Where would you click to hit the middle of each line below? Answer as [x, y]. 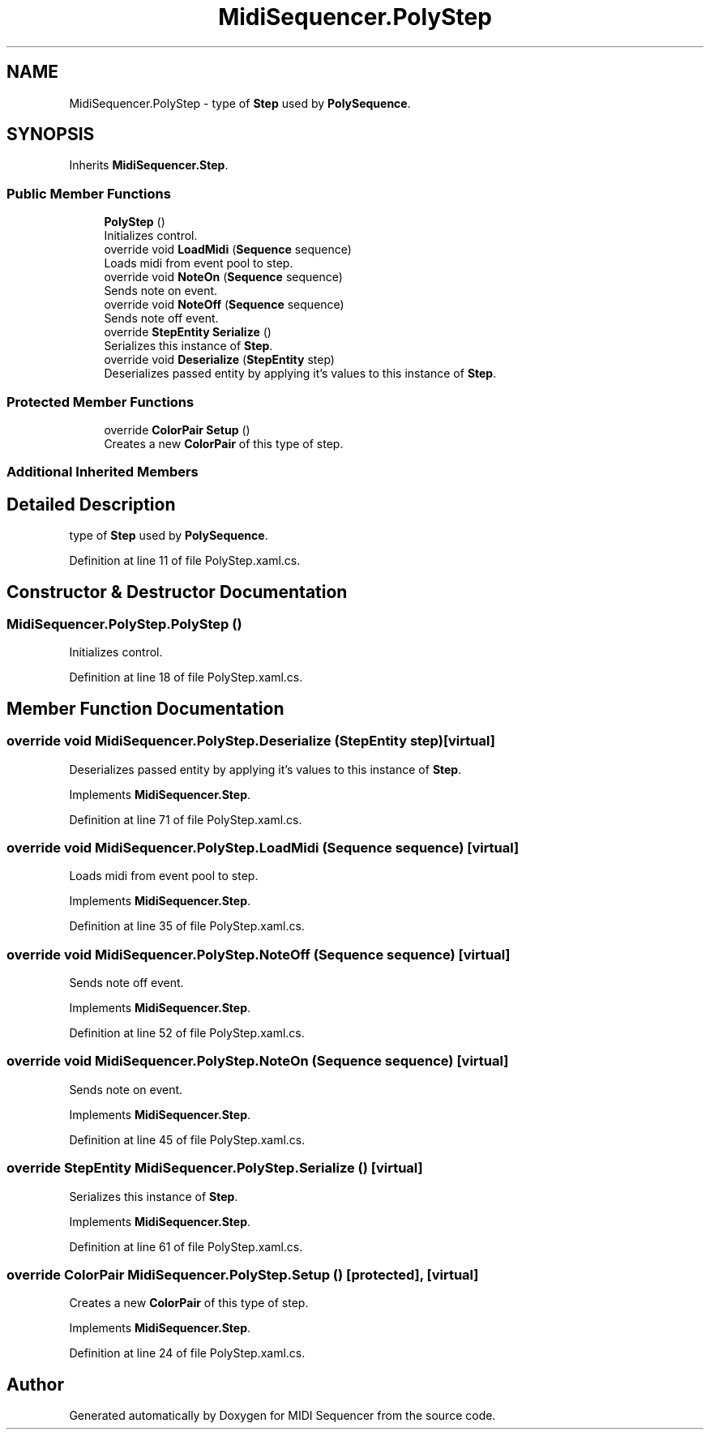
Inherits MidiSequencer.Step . [149, 165]
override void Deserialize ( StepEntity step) [219, 360]
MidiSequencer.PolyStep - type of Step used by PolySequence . [240, 103]
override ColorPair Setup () [177, 430]
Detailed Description [91, 504]
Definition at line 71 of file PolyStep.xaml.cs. [186, 819]
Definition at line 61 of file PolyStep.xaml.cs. [186, 1246]
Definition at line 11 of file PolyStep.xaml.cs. [185, 561]
